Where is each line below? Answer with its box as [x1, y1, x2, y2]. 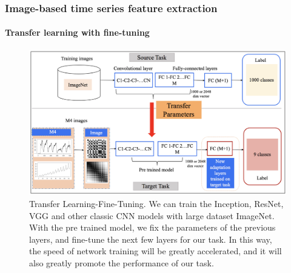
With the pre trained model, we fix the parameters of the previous [29, 221, 276, 234]
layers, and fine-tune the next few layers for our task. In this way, [29, 232, 272, 245]
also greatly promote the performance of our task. [29, 256, 214, 269]
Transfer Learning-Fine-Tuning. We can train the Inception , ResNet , [29, 197, 284, 209]
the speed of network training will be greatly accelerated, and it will [29, 245, 282, 257]
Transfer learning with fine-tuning [5, 26, 150, 39]
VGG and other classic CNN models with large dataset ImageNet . [29, 209, 275, 222]
